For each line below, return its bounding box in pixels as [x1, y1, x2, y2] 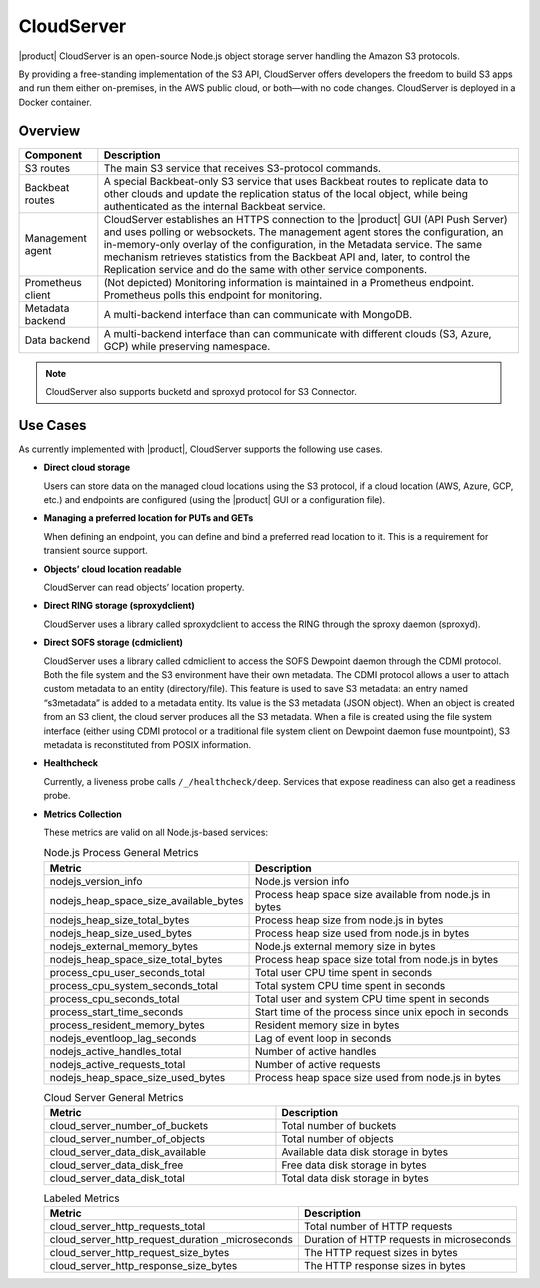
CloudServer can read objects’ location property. [43, 581, 245, 594]
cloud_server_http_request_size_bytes [49, 1246, 230, 1260]
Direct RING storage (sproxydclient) [43, 600, 195, 612]
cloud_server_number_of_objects [49, 1132, 206, 1146]
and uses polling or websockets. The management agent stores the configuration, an [103, 225, 504, 239]
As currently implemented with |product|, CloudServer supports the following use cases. [18, 443, 384, 455]
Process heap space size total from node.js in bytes [255, 952, 499, 966]
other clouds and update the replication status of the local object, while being [103, 186, 469, 200]
